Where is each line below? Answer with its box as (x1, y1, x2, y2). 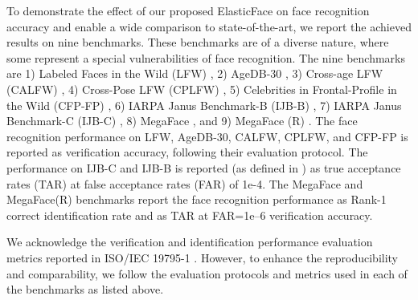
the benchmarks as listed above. (6, 281, 164, 298)
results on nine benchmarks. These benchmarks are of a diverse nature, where (6, 34, 389, 51)
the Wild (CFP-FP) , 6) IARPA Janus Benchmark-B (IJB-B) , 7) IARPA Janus (6, 96, 402, 113)
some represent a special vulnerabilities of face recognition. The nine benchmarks (6, 49, 406, 66)
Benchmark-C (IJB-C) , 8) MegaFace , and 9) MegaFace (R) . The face (6, 112, 358, 129)
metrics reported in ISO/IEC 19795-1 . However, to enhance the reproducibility (6, 249, 399, 266)
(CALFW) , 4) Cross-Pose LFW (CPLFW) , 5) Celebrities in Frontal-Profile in (6, 80, 397, 97)
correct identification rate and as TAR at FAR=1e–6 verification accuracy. (6, 206, 373, 223)
